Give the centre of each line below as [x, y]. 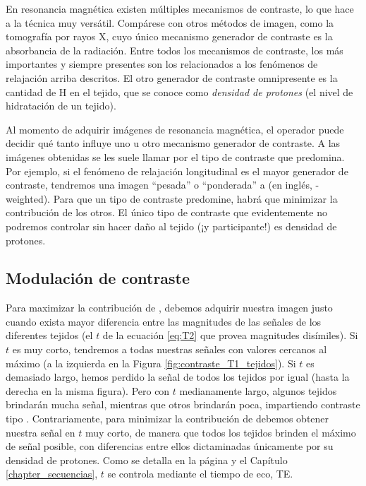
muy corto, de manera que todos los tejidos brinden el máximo [220, 432]
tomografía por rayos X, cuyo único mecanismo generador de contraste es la [169, 36]
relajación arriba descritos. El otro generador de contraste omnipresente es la [172, 77]
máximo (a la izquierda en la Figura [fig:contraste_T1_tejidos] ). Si [151, 363]
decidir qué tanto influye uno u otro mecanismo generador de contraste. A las [173, 143]
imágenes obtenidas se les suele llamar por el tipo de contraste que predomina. [175, 156]
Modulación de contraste [98, 278]
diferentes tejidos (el [49, 335]
